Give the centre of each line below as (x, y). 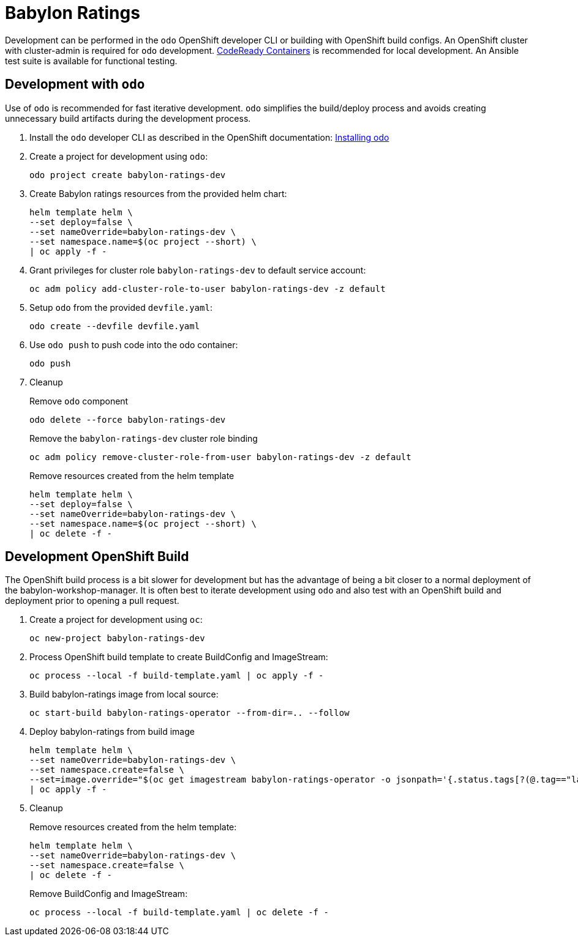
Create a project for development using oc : (116, 620)
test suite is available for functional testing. (91, 61)
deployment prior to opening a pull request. (92, 601)
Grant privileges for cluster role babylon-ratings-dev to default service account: (198, 270)
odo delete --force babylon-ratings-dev (128, 419)
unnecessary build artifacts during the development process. (128, 118)
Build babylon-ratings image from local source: (124, 694)
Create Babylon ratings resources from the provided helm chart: (158, 193)
